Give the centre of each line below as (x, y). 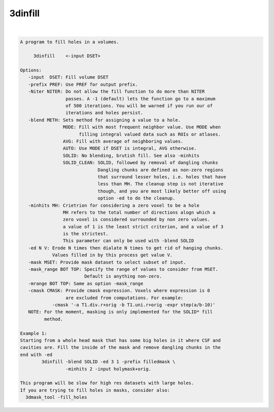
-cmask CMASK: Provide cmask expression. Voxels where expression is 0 (119, 291)
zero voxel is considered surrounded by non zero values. (136, 219)
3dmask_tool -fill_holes (56, 397)
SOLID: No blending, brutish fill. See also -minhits (131, 155)
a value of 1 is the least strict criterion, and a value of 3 (143, 227)
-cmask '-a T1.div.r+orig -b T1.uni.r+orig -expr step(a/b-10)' (134, 305)
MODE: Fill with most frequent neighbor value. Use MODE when (142, 127)
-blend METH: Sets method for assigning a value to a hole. (105, 120)
